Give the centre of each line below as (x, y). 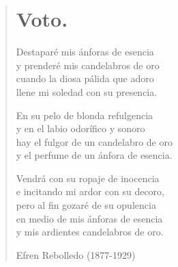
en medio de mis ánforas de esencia (89, 218)
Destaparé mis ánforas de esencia (85, 52)
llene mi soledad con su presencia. (87, 91)
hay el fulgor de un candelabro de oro (94, 141)
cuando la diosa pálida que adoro (85, 78)
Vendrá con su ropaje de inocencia (88, 178)
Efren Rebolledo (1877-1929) (76, 254)
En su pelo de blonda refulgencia (85, 115)
